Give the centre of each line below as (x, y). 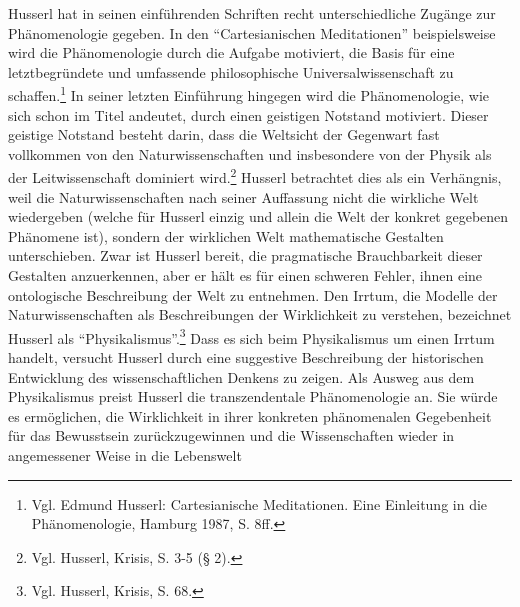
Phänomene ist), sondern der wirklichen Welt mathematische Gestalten (226, 235)
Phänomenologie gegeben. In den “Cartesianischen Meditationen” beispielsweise (252, 32)
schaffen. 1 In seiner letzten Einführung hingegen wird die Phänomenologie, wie (248, 94)
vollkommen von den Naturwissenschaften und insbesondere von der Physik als (250, 153)
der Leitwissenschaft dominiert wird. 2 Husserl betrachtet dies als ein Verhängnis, (255, 176)
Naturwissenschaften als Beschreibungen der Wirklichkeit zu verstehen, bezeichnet (260, 314)
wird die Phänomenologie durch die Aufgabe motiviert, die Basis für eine (231, 52)
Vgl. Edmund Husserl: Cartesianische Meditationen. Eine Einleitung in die (259, 503)
